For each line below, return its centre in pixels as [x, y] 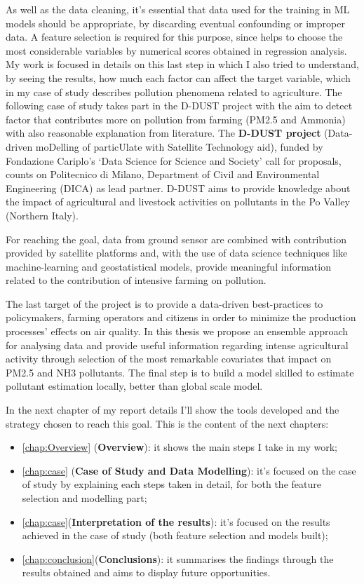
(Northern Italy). [42, 215]
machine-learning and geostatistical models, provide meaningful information [168, 266]
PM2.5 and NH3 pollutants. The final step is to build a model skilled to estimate [180, 372]
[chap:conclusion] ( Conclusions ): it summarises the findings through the [178, 558]
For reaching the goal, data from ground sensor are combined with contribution [176, 239]
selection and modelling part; [85, 498]
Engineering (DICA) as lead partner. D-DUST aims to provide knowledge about [178, 188]
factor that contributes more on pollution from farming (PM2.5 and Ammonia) [176, 119]
